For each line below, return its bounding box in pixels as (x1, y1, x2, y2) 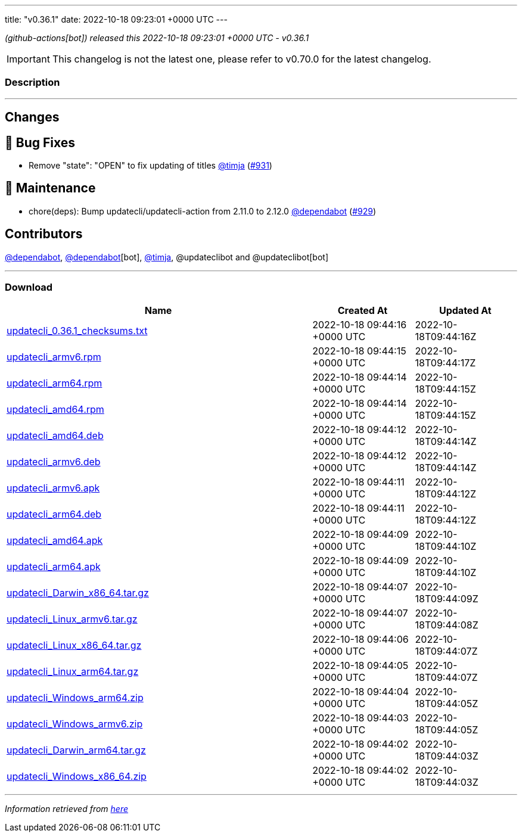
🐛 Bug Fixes (5, 135, 76, 150)
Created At (337, 304, 388, 317)
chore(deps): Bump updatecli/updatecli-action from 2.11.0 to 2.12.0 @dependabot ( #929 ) (29, 206, 377, 216)
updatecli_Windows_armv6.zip (7, 718, 143, 730)
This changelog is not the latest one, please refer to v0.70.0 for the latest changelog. (52, 53, 431, 65)
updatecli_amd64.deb (7, 430, 104, 442)
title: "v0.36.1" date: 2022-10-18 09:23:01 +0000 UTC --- (5, 14, 228, 24)
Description (5, 76, 60, 89)
